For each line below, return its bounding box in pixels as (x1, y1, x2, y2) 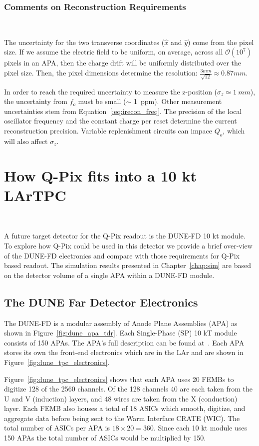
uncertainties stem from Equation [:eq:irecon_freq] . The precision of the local (4, 105, 242, 116)
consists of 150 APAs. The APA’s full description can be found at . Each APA (4, 337, 245, 347)
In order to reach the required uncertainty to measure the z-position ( (4, 86, 218, 96)
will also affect (4, 135, 48, 146)
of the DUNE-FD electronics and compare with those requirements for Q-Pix (4, 250, 240, 260)
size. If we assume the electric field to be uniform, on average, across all (4, 46, 223, 57)
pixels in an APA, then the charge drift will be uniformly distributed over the (4, 57, 242, 68)
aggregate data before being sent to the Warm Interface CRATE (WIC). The (4, 412, 240, 423)
